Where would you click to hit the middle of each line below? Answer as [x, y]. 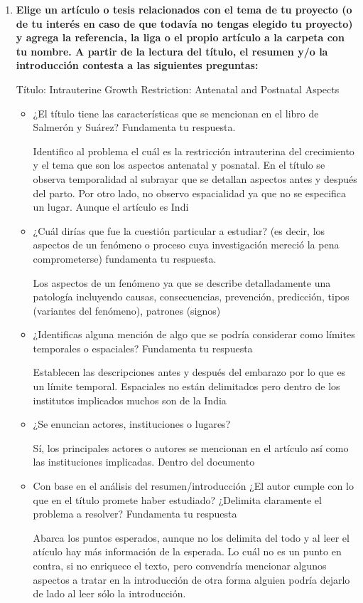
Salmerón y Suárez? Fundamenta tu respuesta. [134, 127]
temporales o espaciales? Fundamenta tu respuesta [143, 348]
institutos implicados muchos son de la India [130, 400]
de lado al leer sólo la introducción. [109, 593]
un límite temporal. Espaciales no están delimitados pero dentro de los [186, 386]
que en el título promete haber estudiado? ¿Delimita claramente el [177, 499]
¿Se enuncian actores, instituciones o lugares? [132, 424]
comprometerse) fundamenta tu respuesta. [125, 258]
